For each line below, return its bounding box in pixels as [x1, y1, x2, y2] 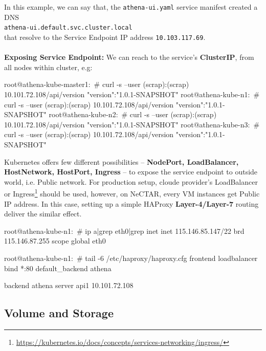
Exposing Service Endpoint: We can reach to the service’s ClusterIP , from [4, 52, 254, 62]
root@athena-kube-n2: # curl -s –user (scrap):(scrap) [49, 109, 217, 120]
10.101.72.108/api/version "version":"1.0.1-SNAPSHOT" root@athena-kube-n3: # [4, 119, 260, 129]
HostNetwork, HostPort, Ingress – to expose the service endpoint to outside [4, 166, 258, 177]
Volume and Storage [4, 305, 114, 321]
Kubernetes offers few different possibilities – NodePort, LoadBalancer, [4, 156, 239, 167]
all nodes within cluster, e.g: [4, 61, 93, 72]
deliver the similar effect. [4, 208, 82, 219]
